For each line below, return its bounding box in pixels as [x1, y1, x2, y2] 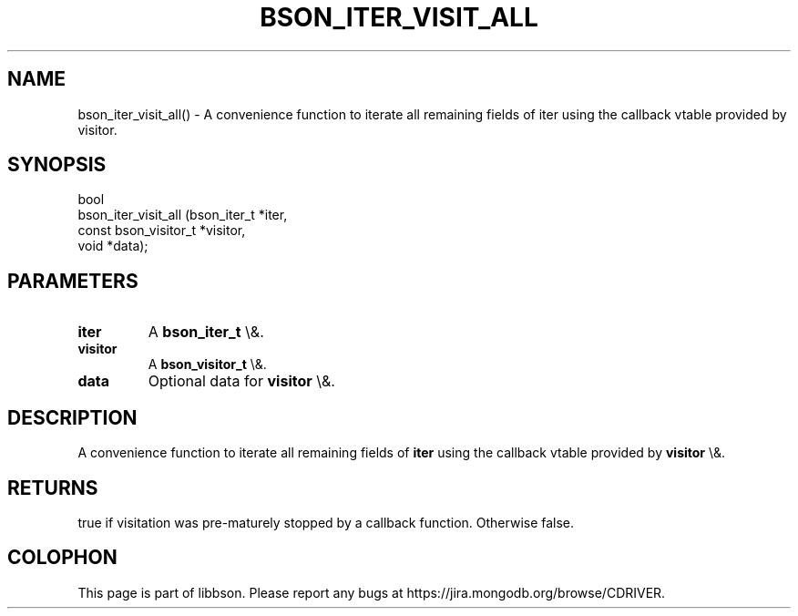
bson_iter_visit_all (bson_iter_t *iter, [77, 207, 288, 223]
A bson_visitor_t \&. [148, 356, 267, 373]
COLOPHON [7, 546, 118, 570]
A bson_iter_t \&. [148, 323, 264, 342]
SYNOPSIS [7, 153, 107, 177]
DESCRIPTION [7, 406, 138, 429]
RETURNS [7, 476, 98, 499]
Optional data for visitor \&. [148, 372, 335, 391]
